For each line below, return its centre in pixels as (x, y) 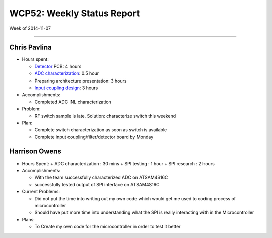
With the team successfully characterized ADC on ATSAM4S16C (101, 177)
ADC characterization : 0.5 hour (67, 73)
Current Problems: (41, 192)
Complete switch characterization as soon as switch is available (101, 130)
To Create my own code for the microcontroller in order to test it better (108, 227)
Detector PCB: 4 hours (58, 66)
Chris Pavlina (31, 48)
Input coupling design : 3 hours (66, 88)
